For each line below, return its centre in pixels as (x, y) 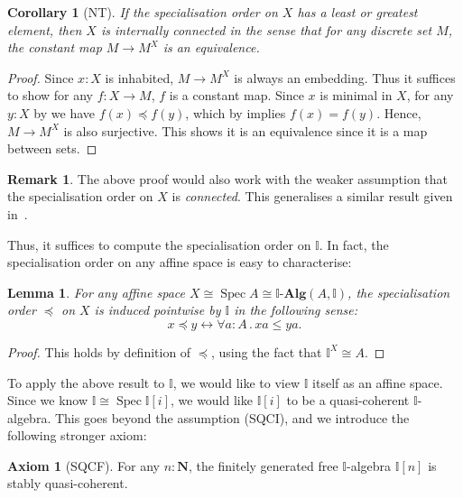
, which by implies (236, 112)
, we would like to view (236, 382)
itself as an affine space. (378, 382)
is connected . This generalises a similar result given (312, 196)
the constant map (55, 47)
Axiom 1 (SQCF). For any (83, 465)
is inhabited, (139, 77)
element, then (45, 29)
